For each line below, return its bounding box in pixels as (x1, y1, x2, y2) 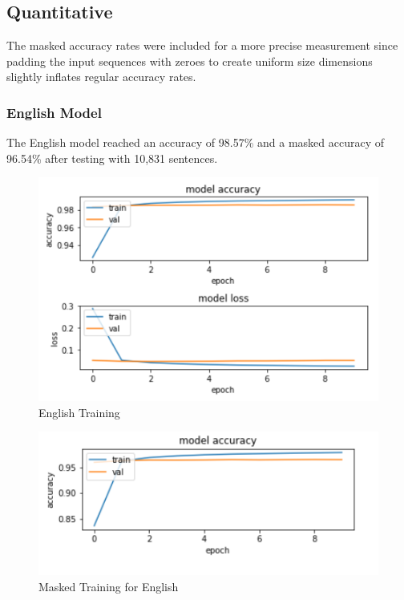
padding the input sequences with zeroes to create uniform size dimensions (6, 52, 373, 69)
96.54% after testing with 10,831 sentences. (6, 149, 218, 166)
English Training (38, 403, 120, 420)
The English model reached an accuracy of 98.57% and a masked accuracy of (6, 134, 384, 151)
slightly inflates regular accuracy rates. (6, 68, 196, 85)
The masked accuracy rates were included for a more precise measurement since (6, 37, 398, 54)
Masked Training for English (38, 578, 179, 594)
